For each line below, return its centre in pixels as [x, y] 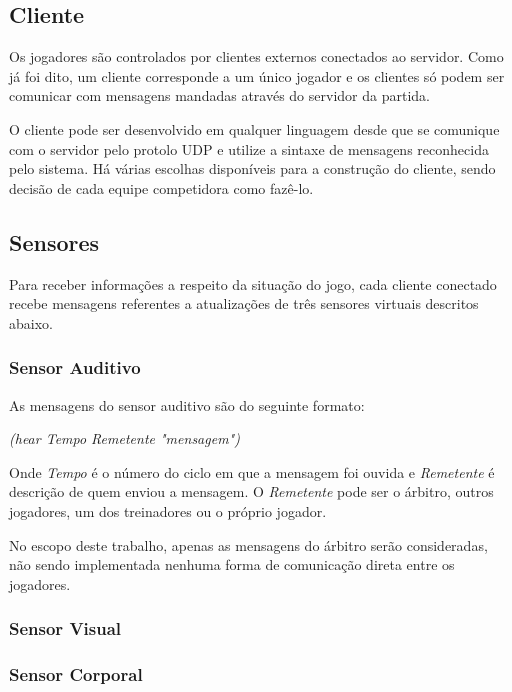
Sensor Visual [65, 628]
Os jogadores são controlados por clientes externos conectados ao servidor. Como [256, 56]
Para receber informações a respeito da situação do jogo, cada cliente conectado [253, 283]
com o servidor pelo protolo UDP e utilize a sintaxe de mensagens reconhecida [249, 148]
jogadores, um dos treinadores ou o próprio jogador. [168, 510]
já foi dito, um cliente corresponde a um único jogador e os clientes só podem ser [257, 75]
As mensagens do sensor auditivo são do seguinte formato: [187, 404]
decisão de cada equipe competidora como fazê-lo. [161, 187]
